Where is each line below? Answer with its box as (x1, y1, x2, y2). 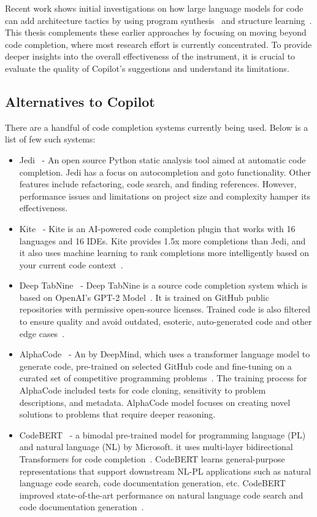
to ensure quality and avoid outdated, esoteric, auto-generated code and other (19, 315, 312, 328)
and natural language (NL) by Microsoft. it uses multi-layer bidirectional (19, 440, 293, 453)
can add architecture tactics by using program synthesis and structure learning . (5, 14, 312, 26)
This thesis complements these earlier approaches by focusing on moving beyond (5, 26, 307, 39)
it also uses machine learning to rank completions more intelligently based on (19, 246, 310, 259)
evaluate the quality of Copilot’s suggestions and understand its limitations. (5, 61, 289, 74)
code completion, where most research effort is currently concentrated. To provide (5, 37, 312, 50)
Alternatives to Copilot (5, 91, 155, 111)
